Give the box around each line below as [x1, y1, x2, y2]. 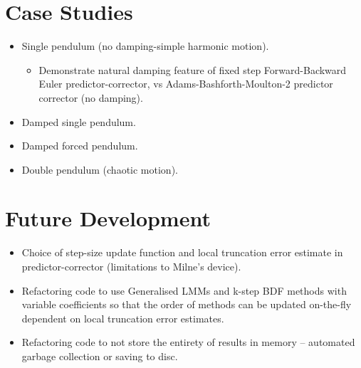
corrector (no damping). [38, 90, 143, 105]
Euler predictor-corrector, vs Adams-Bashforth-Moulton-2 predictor [38, 76, 333, 91]
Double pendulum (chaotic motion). [21, 162, 178, 177]
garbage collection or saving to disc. [21, 348, 178, 363]
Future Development [5, 204, 211, 233]
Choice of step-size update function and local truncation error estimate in [21, 245, 343, 260]
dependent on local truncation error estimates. [21, 310, 224, 325]
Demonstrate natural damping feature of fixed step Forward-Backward [38, 62, 347, 77]
